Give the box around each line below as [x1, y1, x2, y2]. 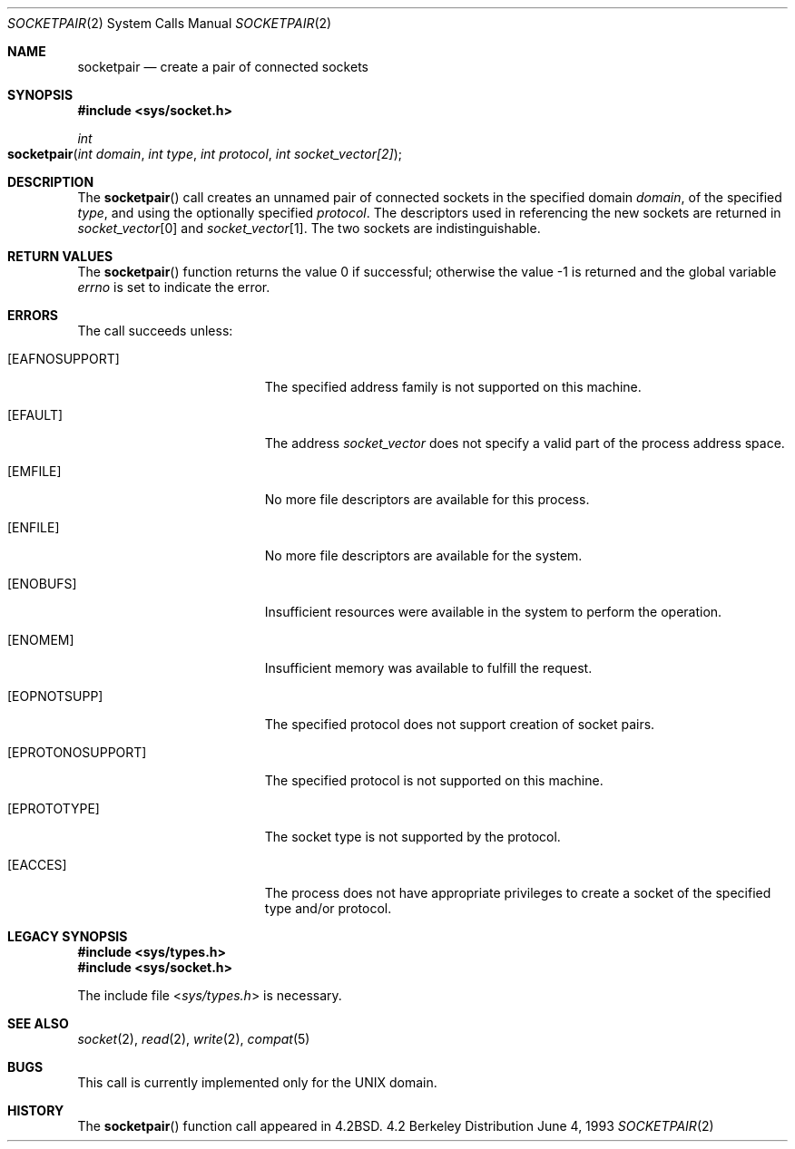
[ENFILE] [7, 520, 60, 535]
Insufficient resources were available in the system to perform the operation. [264, 604, 722, 619]
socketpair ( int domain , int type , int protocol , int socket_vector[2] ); [7, 146, 403, 161]
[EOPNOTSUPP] [7, 688, 103, 704]
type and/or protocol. [264, 901, 392, 916]
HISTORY [7, 1103, 64, 1118]
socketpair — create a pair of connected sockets [77, 59, 368, 74]
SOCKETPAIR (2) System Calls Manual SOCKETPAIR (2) [7, 15, 332, 31]
